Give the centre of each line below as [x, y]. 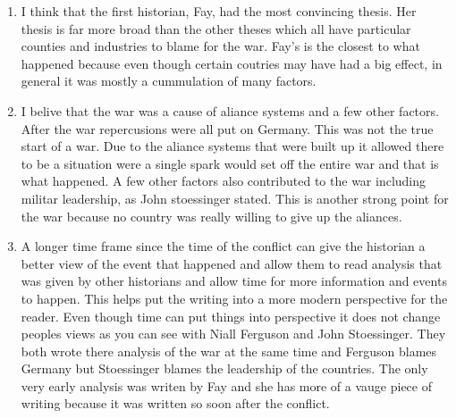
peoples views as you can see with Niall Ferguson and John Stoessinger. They [233, 334]
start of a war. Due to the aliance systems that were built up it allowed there [232, 146]
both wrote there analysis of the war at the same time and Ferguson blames [229, 351]
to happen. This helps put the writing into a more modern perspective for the [234, 298]
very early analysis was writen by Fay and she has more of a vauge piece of [226, 385]
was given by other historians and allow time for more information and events [234, 281]
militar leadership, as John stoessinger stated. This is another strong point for [235, 198]
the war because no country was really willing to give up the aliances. [211, 216]
